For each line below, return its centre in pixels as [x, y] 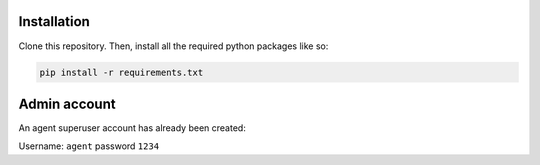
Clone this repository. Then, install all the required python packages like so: [173, 46]
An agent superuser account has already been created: [132, 128]
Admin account [67, 103]
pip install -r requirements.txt [121, 72]
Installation [54, 21]
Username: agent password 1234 [89, 146]
